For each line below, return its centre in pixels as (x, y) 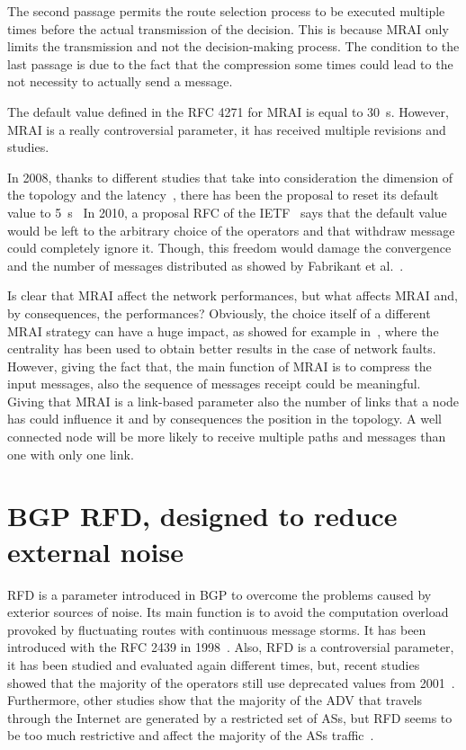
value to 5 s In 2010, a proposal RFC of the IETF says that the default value (227, 212)
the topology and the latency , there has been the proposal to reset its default (223, 195)
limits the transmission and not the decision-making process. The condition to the (233, 46)
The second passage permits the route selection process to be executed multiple (226, 11)
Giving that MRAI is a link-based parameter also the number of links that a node (233, 401)
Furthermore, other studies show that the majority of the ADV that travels (215, 700)
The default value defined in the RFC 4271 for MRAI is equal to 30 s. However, (228, 111)
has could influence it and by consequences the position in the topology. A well (224, 419)
